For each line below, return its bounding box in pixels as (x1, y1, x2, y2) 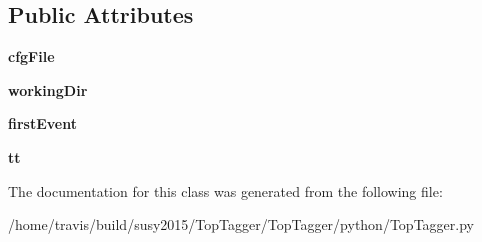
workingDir (8, 79, 88, 100)
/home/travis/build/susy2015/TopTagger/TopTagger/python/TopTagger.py (8, 214, 474, 235)
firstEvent (8, 113, 77, 134)
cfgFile (8, 46, 55, 67)
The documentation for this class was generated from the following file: (8, 180, 443, 201)
